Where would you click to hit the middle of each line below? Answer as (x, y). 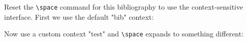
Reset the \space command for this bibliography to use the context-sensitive (124, 7)
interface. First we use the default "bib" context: (79, 16)
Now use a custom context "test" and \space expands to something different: (124, 34)
